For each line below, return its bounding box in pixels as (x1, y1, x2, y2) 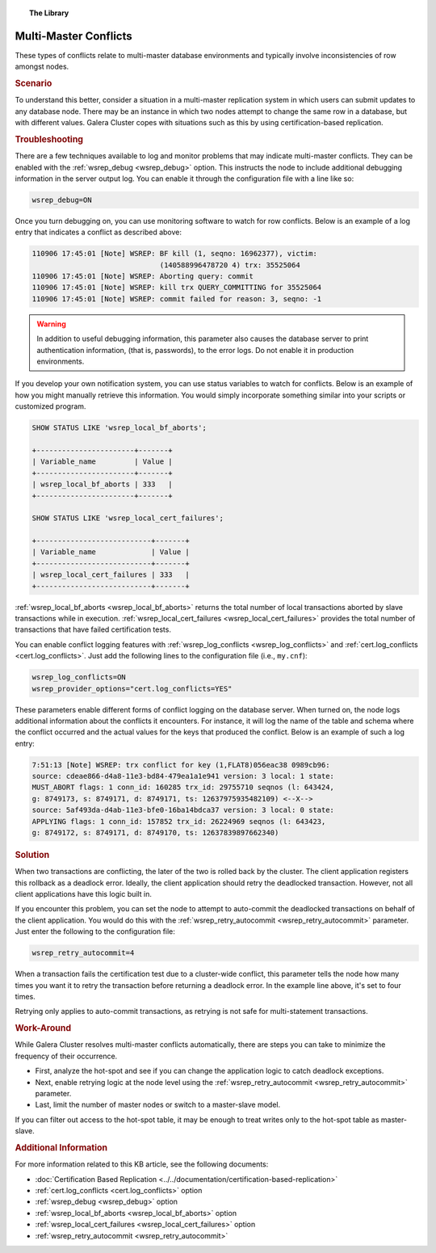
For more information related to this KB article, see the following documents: (15, 1159, 269, 1169)
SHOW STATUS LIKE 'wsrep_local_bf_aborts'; (31, 423, 208, 432)
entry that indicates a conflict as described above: (15, 227, 182, 238)
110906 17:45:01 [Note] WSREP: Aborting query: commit (31, 271, 254, 281)
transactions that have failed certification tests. (15, 624, 171, 634)
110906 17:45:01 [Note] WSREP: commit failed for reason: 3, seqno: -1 (31, 294, 322, 303)
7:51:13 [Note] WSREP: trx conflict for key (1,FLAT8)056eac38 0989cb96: (31, 760, 330, 769)
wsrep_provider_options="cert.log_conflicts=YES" (31, 683, 233, 693)
